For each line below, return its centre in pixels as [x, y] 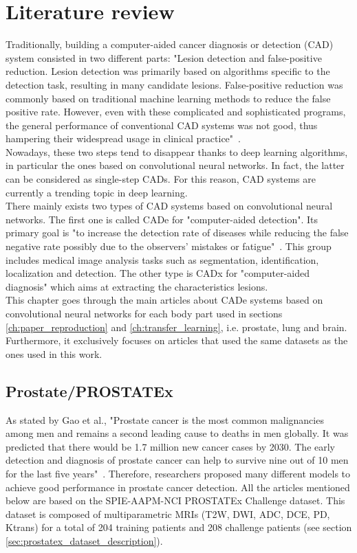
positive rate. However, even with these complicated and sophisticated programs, [176, 112]
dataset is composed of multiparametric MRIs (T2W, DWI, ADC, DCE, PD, [168, 513]
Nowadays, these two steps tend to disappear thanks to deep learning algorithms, [177, 151]
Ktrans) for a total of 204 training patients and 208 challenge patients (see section [179, 527]
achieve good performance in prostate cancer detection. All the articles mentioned [178, 487]
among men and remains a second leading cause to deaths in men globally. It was [177, 433]
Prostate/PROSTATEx [89, 391]
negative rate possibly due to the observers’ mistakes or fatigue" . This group [169, 246]
